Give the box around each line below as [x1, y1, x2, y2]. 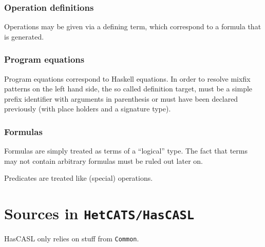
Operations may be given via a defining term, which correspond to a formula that [4, 21, 261, 32]
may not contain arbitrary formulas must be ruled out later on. [4, 155, 203, 166]
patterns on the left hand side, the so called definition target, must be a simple [4, 83, 253, 94]
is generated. [4, 31, 44, 42]
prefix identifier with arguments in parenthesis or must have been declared [4, 93, 238, 104]
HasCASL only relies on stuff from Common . [4, 233, 139, 244]
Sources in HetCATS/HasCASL [4, 203, 195, 224]
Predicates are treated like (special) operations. [4, 173, 153, 183]
